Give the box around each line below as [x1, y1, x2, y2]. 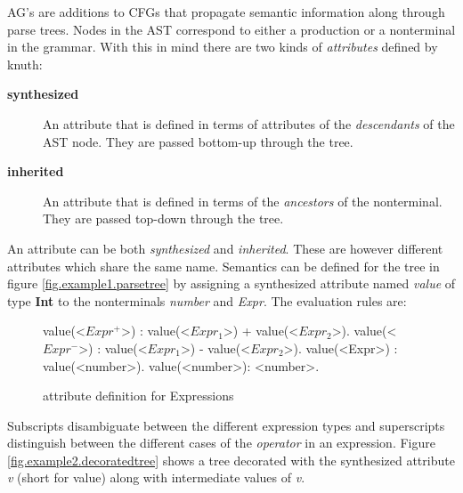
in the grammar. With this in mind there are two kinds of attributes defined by [7, 37, 438, 56]
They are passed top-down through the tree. [43, 209, 284, 228]
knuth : [7, 54, 43, 73]
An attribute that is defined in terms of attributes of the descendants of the [43, 114, 455, 133]
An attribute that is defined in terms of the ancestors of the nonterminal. [43, 191, 443, 210]
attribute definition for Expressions [43, 386, 234, 405]
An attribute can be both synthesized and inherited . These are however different [7, 238, 443, 257]
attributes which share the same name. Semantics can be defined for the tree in [7, 256, 440, 275]
